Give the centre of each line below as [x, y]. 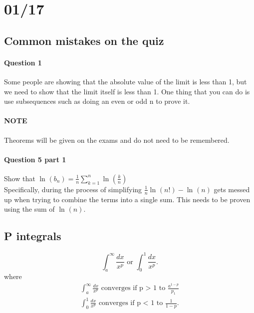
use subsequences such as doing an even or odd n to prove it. [97, 101]
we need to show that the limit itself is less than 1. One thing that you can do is [127, 91]
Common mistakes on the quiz [84, 40]
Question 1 [23, 62]
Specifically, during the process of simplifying [73, 189]
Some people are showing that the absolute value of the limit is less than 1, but [126, 81]
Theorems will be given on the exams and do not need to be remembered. [117, 140]
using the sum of [29, 209]
